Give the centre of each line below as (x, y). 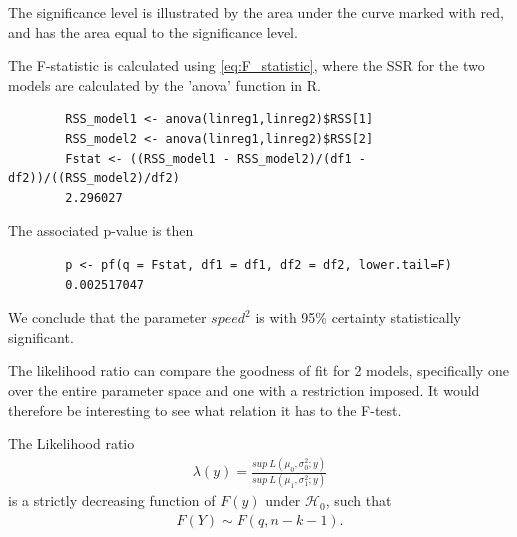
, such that (358, 500)
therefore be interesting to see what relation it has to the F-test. (205, 409)
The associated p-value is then (101, 230)
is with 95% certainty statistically (358, 317)
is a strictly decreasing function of (112, 500)
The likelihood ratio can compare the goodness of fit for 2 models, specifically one (258, 370)
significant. (41, 336)
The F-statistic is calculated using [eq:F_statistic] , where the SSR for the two (246, 65)
